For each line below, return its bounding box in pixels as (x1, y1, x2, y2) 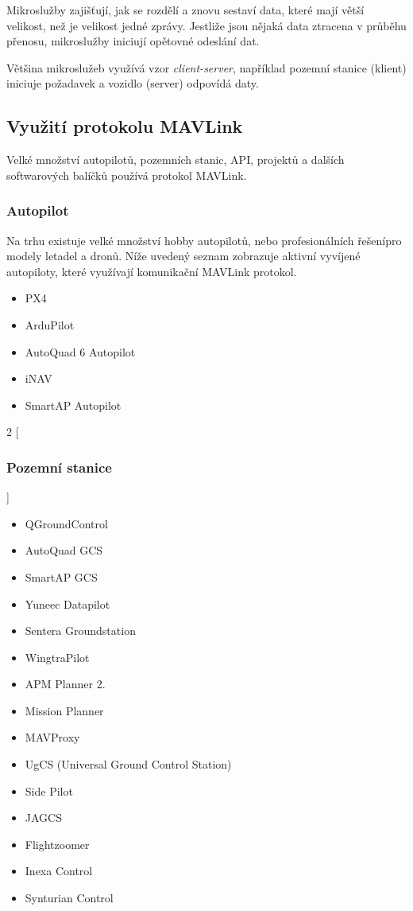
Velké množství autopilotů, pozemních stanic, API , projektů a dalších (6, 151, 345, 168)
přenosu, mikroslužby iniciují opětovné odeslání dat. (6, 33, 260, 49)
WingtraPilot (25, 648, 90, 665)
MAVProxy (25, 729, 80, 746)
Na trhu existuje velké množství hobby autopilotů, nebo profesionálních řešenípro (6, 232, 402, 248)
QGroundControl (25, 515, 108, 531)
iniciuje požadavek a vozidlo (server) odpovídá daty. (6, 75, 259, 91)
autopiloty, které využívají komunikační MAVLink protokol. (6, 263, 297, 279)
